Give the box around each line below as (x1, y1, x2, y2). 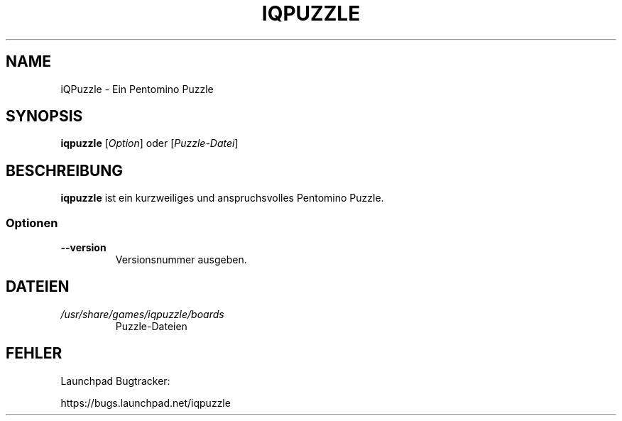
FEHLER (6, 344, 62, 363)
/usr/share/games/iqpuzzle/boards (60, 307, 224, 320)
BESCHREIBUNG (6, 161, 124, 180)
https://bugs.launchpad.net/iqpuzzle (60, 396, 231, 409)
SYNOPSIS (6, 107, 83, 126)
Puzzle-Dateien (115, 319, 187, 332)
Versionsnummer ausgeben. (115, 253, 247, 266)
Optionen (6, 215, 58, 230)
